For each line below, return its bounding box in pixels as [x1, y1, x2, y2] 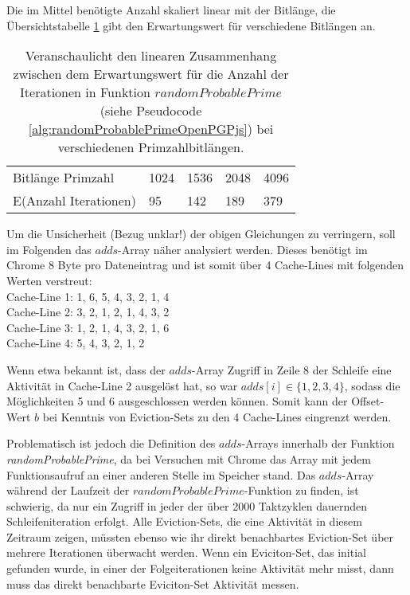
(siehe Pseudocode [100, 101, 202, 120]
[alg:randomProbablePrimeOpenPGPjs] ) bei [28, 119, 274, 139]
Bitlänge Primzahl [13, 168, 115, 187]
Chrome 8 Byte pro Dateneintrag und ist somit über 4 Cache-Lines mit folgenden [6, 256, 404, 273]
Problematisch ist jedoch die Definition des [6, 435, 216, 452]
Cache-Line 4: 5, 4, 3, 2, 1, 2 [6, 335, 145, 351]
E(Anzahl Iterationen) [13, 191, 136, 210]
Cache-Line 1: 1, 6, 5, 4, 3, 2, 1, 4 [6, 288, 170, 304]
